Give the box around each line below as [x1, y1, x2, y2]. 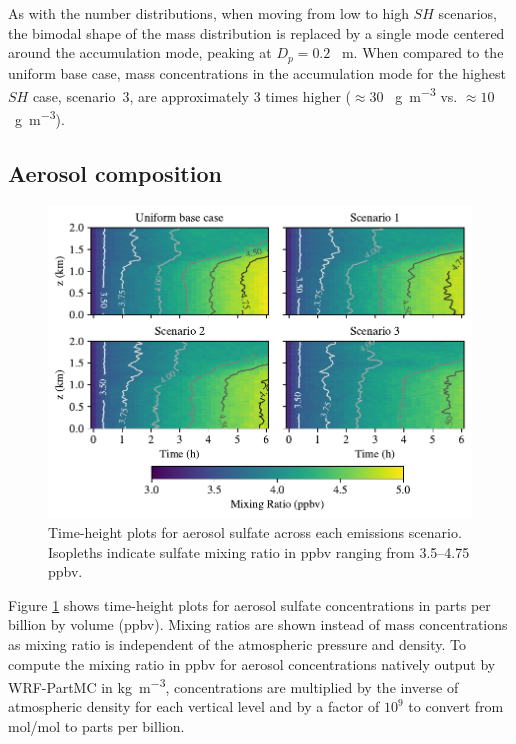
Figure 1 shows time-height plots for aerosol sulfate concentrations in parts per [8, 594, 491, 615]
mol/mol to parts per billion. [8, 715, 185, 736]
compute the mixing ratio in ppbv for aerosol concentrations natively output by [8, 653, 496, 674]
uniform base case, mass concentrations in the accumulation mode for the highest [8, 62, 506, 83]
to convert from [408, 696, 504, 717]
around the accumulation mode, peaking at [8, 42, 272, 63]
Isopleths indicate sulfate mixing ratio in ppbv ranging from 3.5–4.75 [48, 541, 470, 562]
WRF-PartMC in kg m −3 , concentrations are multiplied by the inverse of [8, 674, 459, 697]
